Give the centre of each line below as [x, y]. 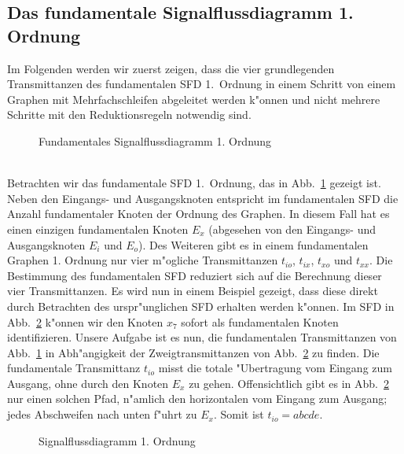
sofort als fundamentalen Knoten [260, 321]
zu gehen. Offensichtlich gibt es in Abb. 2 [289, 383]
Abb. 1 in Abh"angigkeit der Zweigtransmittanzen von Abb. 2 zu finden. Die [193, 352]
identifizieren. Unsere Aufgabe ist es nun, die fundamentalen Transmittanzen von [202, 337]
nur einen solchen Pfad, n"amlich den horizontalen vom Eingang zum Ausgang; [197, 399]
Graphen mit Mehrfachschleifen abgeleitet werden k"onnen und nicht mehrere [194, 99]
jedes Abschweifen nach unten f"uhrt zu [102, 414]
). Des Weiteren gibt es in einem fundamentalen [253, 244]
